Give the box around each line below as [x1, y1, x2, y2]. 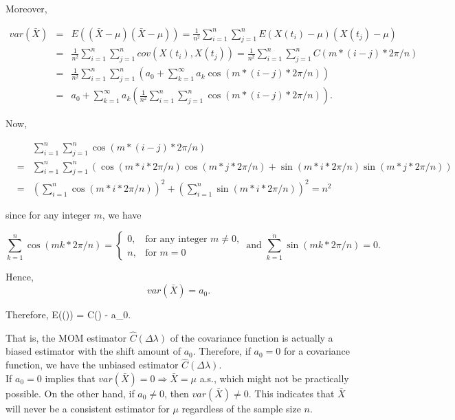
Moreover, [5, 1, 47, 15]
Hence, [5, 269, 34, 284]
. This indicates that [248, 386, 335, 400]
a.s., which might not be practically [199, 371, 349, 385]
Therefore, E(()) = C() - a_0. [5, 307, 131, 322]
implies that [45, 371, 96, 385]
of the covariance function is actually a [170, 330, 333, 344]
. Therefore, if [192, 344, 251, 358]
